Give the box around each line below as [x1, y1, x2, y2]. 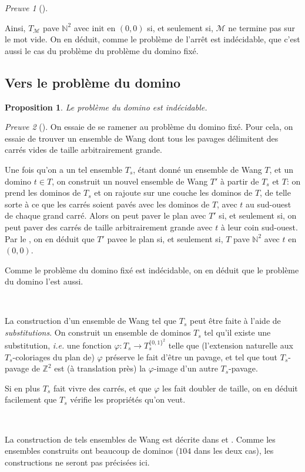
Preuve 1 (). [5, 2, 48, 14]
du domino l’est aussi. [5, 275, 83, 287]
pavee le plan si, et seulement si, [107, 232, 223, 245]
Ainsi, [5, 21, 26, 34]
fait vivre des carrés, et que [53, 381, 152, 394]
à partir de [220, 175, 259, 187]
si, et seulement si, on [219, 209, 297, 222]
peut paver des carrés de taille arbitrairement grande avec [5, 220, 213, 233]
